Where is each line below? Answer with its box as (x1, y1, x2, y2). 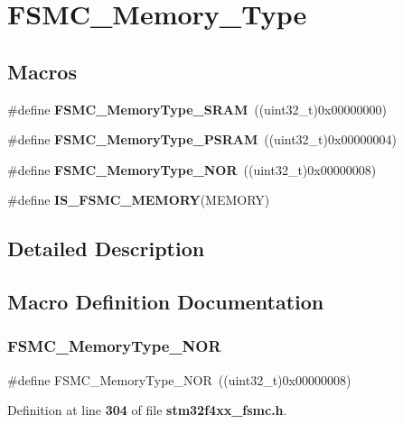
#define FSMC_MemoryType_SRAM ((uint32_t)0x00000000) (7, 99, 387, 118)
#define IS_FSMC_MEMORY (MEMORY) (7, 190, 270, 209)
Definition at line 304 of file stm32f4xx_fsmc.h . (7, 401, 287, 419)
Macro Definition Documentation (7, 288, 324, 316)
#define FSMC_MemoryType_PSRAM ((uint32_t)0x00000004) (7, 130, 397, 149)
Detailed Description (7, 235, 205, 263)
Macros (7, 57, 77, 85)
